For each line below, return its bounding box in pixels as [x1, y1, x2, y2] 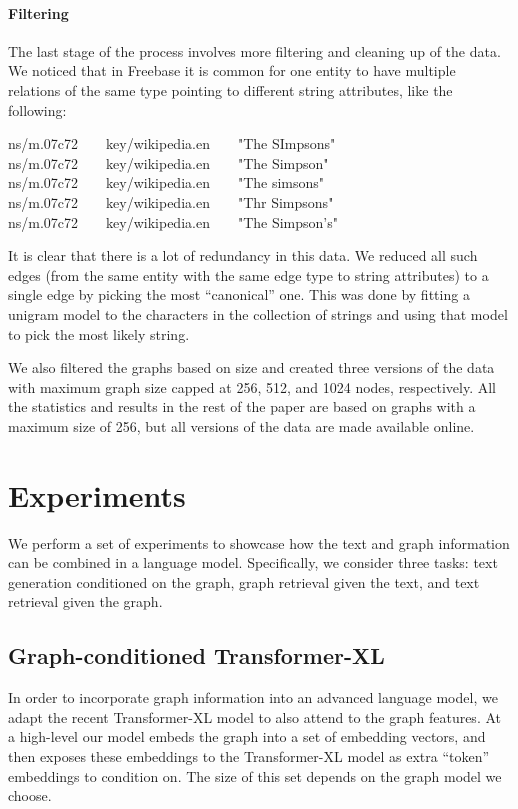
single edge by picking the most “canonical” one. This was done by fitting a [8, 284, 470, 305]
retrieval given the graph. [8, 591, 163, 612]
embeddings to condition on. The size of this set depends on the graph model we [8, 765, 502, 786]
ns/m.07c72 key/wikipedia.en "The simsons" [8, 172, 325, 193]
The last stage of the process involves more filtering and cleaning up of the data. [8, 40, 501, 61]
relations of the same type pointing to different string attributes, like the [8, 79, 453, 100]
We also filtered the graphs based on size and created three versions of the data [8, 357, 495, 378]
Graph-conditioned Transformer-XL [8, 640, 385, 671]
